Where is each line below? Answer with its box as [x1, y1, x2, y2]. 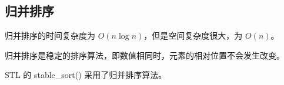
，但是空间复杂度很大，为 [143, 29, 243, 42]
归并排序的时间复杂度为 [5, 29, 95, 42]
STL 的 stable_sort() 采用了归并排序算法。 [5, 69, 167, 81]
